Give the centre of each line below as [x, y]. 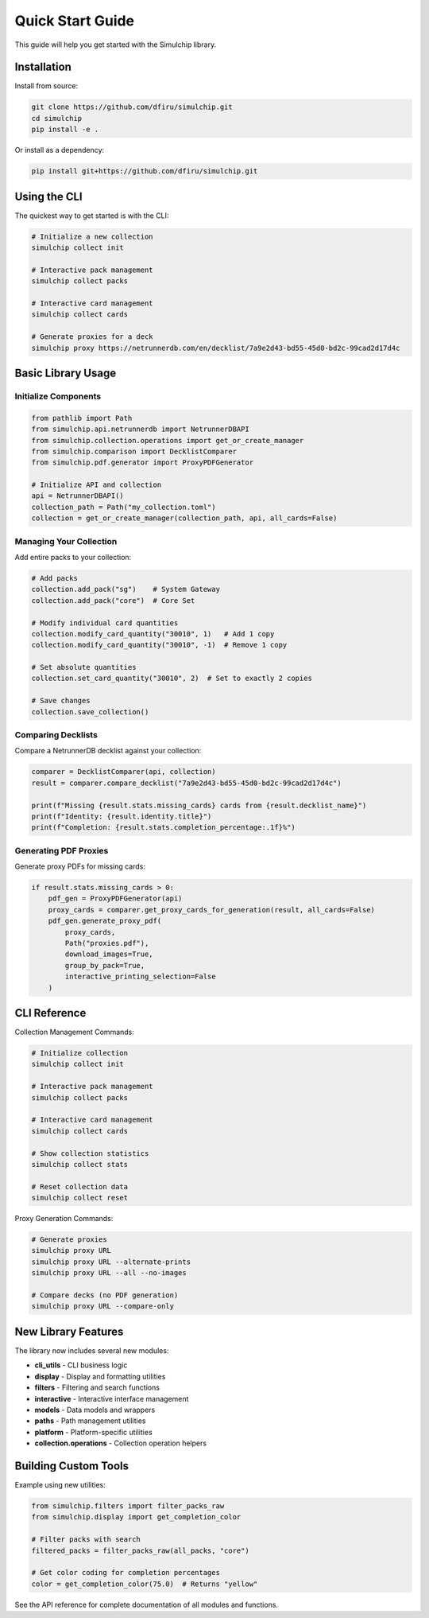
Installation [43, 67]
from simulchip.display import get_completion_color [136, 1517]
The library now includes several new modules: [92, 1350]
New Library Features [69, 1331]
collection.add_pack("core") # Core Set [113, 600]
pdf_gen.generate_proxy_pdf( [105, 921]
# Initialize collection [80, 1053]
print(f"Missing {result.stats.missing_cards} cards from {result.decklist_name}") [199, 805]
